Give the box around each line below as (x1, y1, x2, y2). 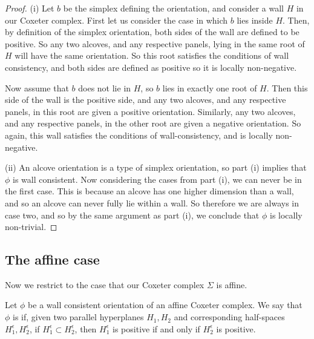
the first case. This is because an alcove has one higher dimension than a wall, (5, 185, 294, 197)
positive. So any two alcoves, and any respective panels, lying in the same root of (5, 37, 305, 50)
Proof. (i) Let (5, 2, 54, 14)
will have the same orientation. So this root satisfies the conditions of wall (15, 49, 289, 62)
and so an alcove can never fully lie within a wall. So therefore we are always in (5, 196, 299, 209)
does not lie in (78, 81, 131, 94)
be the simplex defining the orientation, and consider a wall (63, 2, 284, 14)
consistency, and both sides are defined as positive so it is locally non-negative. (5, 61, 297, 73)
